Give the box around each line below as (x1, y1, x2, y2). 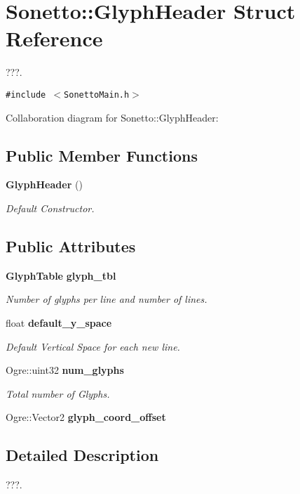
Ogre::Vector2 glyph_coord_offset (6, 410, 166, 424)
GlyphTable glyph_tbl (6, 268, 116, 282)
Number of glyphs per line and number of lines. (6, 292, 207, 306)
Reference (6, 24, 103, 53)
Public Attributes (6, 235, 136, 256)
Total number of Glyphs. (6, 386, 110, 401)
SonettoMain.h (64, 89, 130, 100)
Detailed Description (6, 444, 159, 466)
